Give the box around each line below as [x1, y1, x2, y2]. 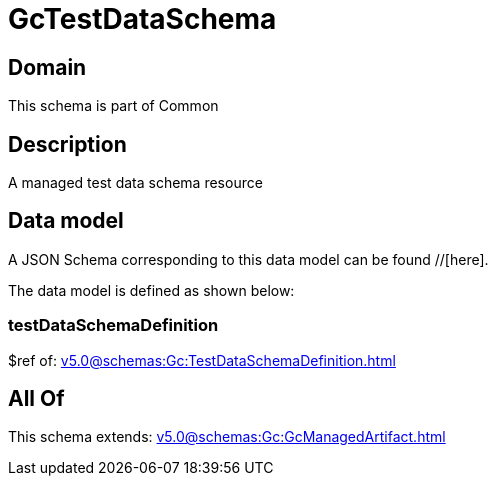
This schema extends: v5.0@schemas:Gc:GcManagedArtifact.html [8, 428, 446, 446]
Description [8, 131, 127, 157]
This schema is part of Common [8, 97, 219, 115]
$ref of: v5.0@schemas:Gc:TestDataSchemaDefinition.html [8, 351, 396, 369]
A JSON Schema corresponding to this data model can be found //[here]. [8, 250, 489, 268]
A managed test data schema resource [8, 174, 263, 192]
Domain [8, 54, 87, 80]
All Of [8, 386, 65, 412]
